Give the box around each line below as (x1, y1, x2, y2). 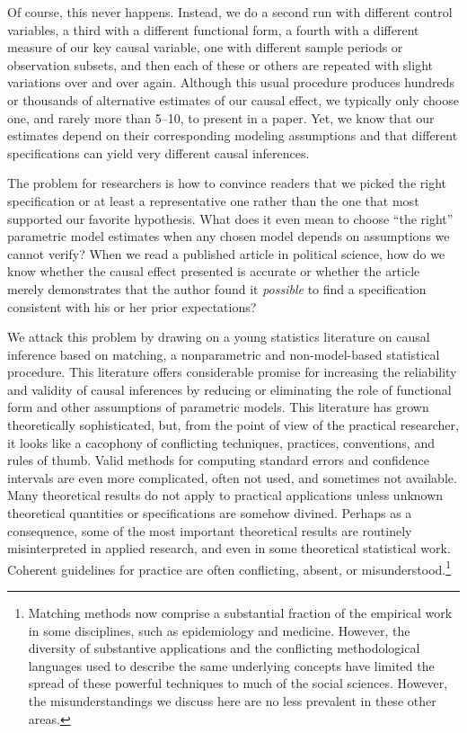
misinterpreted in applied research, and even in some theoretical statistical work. (7, 539, 451, 558)
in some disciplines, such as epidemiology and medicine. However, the (28, 621, 410, 639)
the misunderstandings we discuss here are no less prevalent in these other (28, 692, 436, 711)
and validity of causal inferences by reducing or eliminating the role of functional (7, 380, 452, 398)
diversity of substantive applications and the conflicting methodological (28, 639, 420, 657)
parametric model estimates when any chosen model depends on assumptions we (7, 227, 450, 246)
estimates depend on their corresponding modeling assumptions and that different (7, 126, 458, 145)
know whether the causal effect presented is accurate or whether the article (7, 262, 420, 281)
